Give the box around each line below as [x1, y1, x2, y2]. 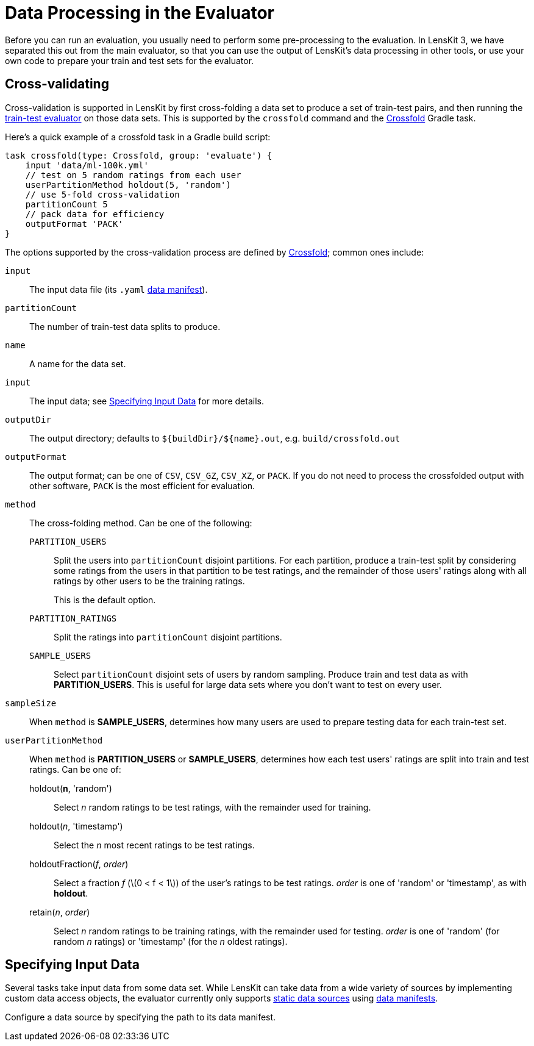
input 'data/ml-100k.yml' [25, 160, 149, 170]
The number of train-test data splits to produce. [29, 321, 221, 332]
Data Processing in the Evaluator [5, 2, 274, 23]
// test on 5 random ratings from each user [25, 170, 241, 180]
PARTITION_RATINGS [29, 613, 117, 623]
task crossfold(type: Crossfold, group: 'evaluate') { [5, 150, 272, 160]
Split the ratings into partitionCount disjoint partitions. [54, 631, 282, 642]
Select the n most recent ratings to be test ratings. [54, 839, 255, 850]
